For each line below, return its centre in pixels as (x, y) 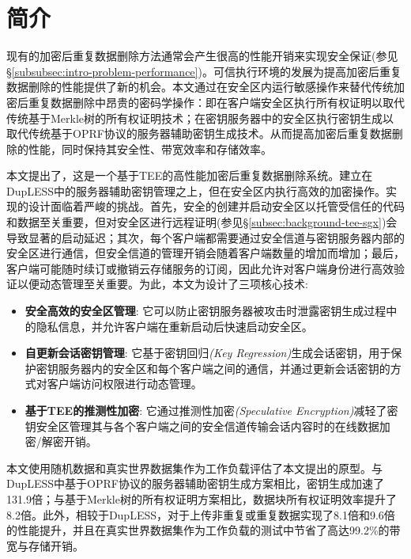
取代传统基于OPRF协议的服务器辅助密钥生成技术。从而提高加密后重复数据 (199, 133)
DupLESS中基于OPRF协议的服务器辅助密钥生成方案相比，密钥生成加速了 (195, 483)
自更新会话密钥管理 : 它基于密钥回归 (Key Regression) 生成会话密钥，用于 (208, 353)
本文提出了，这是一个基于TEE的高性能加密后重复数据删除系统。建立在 (190, 175)
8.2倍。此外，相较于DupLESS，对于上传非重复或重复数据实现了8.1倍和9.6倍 (201, 514)
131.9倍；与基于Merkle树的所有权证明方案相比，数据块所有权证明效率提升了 (202, 498)
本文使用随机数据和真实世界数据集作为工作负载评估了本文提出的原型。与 (194, 468)
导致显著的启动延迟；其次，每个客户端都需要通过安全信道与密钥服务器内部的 (205, 237)
